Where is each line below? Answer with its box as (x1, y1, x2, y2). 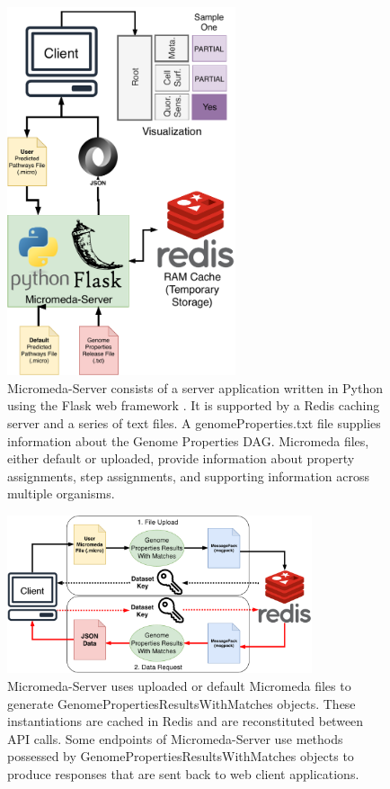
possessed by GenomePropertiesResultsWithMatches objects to (7, 747, 354, 766)
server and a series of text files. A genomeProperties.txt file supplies (7, 413, 381, 432)
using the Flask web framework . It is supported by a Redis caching (7, 396, 380, 415)
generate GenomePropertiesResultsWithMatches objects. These (7, 694, 356, 713)
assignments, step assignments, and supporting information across (7, 466, 370, 485)
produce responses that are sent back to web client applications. (7, 765, 359, 784)
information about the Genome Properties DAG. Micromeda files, (7, 431, 369, 450)
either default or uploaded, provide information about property (7, 449, 355, 468)
